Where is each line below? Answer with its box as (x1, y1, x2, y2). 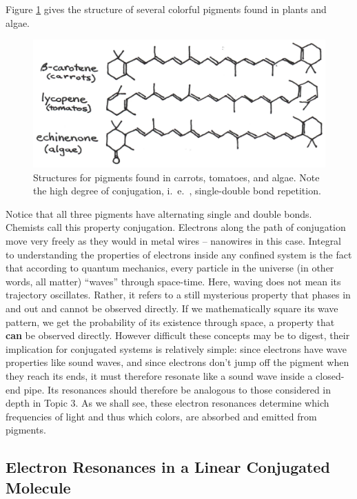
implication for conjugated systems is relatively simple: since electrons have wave (6, 341, 347, 356)
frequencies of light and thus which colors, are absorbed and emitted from (6, 409, 317, 423)
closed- (316, 369, 345, 383)
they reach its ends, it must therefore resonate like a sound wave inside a (6, 369, 313, 383)
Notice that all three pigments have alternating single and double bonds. (6, 206, 312, 221)
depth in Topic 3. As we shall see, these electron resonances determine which (6, 396, 329, 410)
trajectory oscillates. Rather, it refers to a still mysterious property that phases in (6, 287, 351, 302)
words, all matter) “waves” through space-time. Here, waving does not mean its (6, 274, 341, 288)
